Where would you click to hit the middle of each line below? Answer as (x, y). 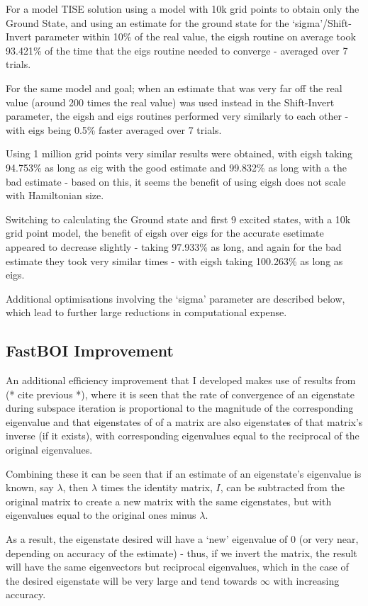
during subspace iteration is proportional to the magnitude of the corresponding (180, 408)
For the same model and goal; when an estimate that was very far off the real (174, 88)
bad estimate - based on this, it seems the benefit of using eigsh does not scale (176, 181)
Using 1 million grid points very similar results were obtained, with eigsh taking (179, 153)
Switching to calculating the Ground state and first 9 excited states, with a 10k (178, 219)
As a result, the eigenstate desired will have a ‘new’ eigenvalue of (147, 539)
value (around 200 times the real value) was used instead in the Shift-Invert (170, 102)
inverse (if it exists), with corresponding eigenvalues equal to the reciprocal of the (183, 436)
